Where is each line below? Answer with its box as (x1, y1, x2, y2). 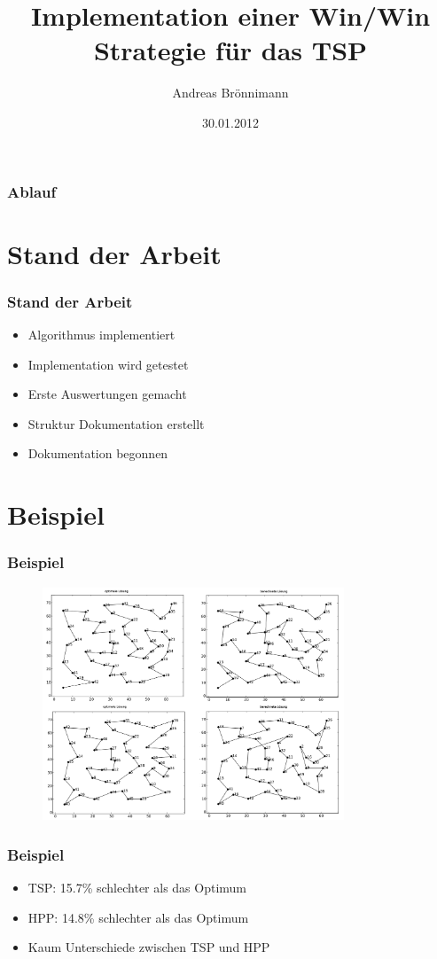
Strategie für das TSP (93, 32, 368, 68)
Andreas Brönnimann (172, 83, 289, 102)
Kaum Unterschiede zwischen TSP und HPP (27, 938, 270, 956)
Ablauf (7, 180, 57, 202)
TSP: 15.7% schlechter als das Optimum (27, 878, 247, 897)
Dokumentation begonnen (27, 444, 168, 463)
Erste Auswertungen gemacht (27, 385, 187, 403)
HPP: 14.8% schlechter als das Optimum (27, 908, 249, 926)
